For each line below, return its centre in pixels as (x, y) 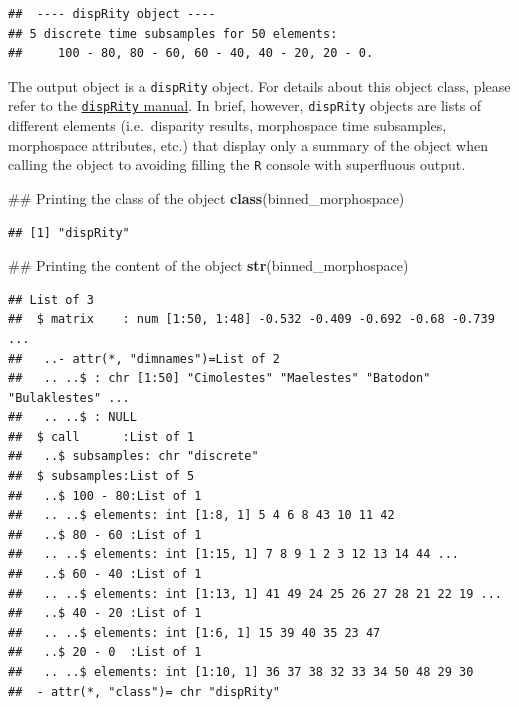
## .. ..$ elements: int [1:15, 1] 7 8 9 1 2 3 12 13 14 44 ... (234, 554)
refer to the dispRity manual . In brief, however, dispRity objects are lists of (245, 105)
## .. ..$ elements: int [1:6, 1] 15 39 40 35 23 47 (194, 632)
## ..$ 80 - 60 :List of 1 (105, 534)
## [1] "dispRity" (69, 232)
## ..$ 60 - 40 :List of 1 (105, 574)
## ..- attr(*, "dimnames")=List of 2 (144, 358)
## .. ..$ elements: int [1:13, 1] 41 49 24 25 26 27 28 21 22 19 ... (255, 593)
